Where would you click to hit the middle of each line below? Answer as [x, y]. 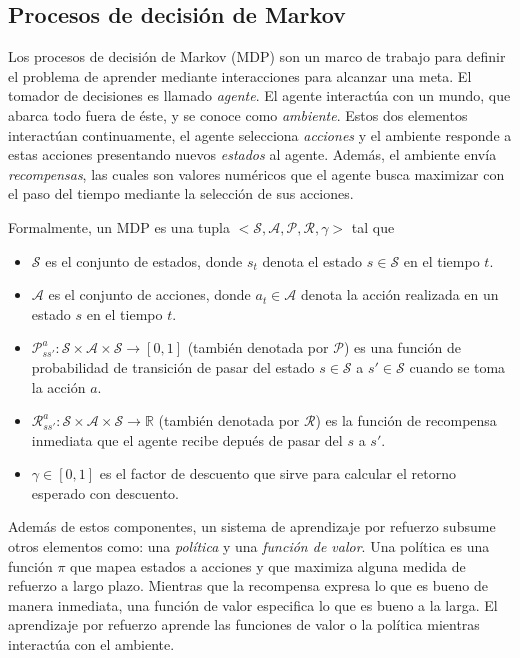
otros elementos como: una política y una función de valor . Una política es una [249, 546]
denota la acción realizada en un [399, 294]
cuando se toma [457, 366]
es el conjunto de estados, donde [144, 260]
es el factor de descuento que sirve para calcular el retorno [277, 473]
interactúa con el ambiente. [91, 644]
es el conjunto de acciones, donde [149, 294]
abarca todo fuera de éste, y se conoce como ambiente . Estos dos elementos [238, 114]
